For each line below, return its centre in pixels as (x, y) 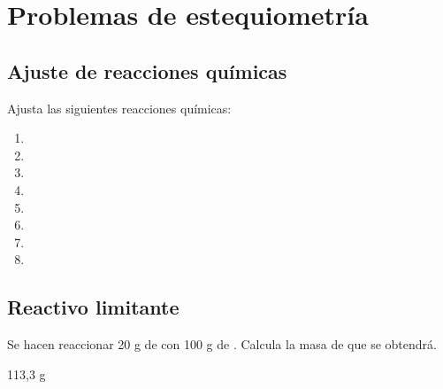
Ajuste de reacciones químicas (147, 70)
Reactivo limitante (93, 307)
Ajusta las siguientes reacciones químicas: (119, 108)
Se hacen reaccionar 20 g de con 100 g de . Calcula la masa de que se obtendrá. (222, 344)
